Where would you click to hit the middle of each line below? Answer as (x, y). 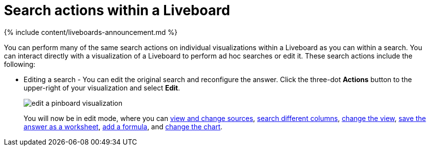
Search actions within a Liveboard (117, 10)
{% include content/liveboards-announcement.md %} (91, 32)
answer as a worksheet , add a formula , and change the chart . (123, 126)
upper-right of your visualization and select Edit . (102, 88)
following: (20, 64)
